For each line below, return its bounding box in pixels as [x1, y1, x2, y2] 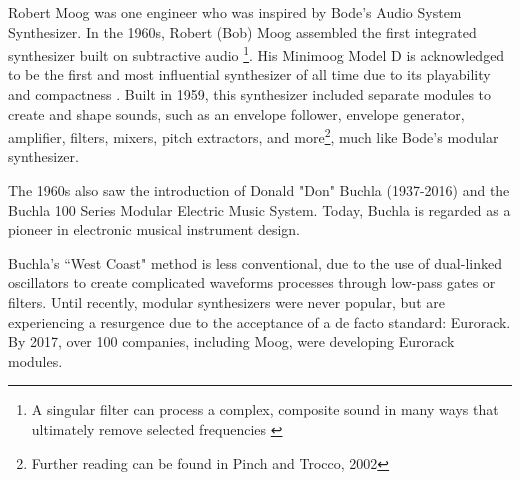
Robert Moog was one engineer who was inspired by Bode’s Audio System [8, 2, 462, 22]
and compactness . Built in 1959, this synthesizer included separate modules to [8, 84, 492, 105]
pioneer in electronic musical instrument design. [8, 219, 301, 240]
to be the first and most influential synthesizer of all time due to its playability [8, 64, 491, 85]
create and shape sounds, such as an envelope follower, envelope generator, [8, 103, 465, 124]
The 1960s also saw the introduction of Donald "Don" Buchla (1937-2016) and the [8, 180, 510, 201]
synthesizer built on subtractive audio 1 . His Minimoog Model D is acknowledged [8, 42, 505, 65]
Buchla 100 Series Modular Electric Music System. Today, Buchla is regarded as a [8, 199, 511, 220]
